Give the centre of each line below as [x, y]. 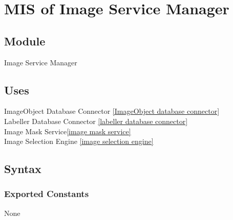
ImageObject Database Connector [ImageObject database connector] [112, 111]
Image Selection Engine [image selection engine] [79, 141]
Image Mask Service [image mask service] [68, 131]
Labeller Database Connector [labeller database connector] [96, 121]
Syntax [23, 169]
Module [25, 41]
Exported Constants [47, 194]
